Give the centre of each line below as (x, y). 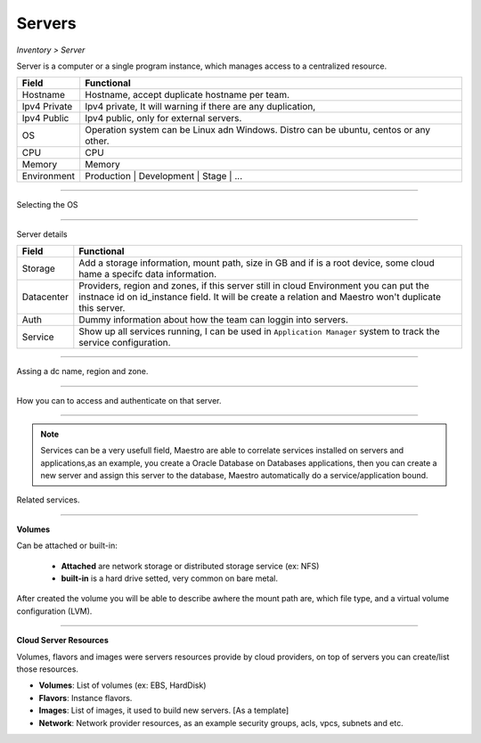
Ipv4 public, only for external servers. (163, 118)
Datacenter (45, 297)
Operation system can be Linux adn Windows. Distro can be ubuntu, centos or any (258, 130)
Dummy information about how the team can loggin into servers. (214, 320)
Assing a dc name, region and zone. (82, 371)
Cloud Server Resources (62, 641)
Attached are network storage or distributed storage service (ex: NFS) (190, 566)
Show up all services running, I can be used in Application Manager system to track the (259, 331)
